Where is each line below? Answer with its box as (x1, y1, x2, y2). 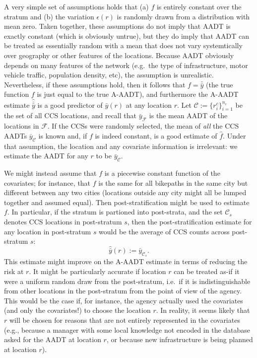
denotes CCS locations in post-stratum (4, 216, 122, 226)
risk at (4, 266, 24, 276)
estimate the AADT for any (4, 150, 88, 161)
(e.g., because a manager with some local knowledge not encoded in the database (4, 324, 251, 335)
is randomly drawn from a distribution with (117, 11, 250, 21)
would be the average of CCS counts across (99, 226, 230, 236)
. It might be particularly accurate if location (29, 266, 166, 276)
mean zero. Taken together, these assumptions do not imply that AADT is (4, 21, 231, 31)
